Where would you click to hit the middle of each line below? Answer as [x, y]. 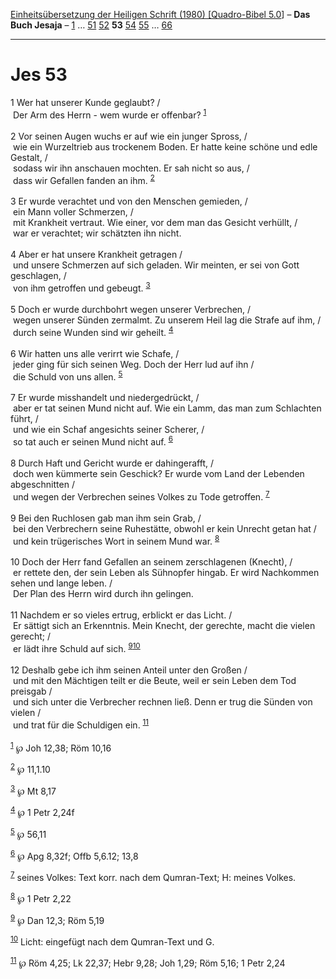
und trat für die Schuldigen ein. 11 [81, 724]
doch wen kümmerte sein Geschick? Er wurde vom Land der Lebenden [158, 473]
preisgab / [31, 691]
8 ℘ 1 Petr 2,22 [41, 897]
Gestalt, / [29, 157]
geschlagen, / [38, 276]
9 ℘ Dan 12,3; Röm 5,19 [57, 919]
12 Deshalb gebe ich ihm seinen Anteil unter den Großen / [129, 670]
